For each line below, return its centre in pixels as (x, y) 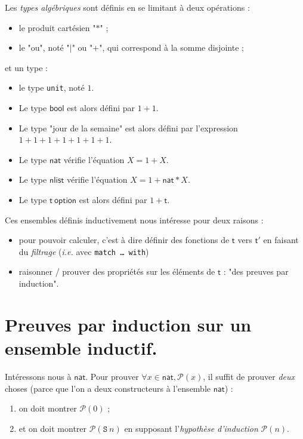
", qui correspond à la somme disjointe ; (171, 47)
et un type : (26, 67)
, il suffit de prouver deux (249, 376)
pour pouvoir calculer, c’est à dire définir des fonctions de (124, 240)
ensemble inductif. (81, 348)
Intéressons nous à (38, 376)
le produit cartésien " (57, 27)
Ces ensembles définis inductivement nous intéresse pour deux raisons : (134, 219)
